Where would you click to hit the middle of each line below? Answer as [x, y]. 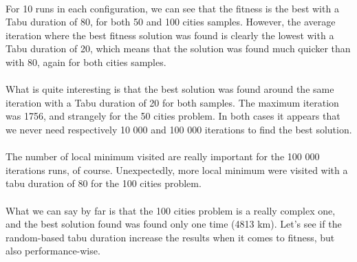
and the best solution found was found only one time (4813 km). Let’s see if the [174, 224]
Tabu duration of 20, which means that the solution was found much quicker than [178, 48]
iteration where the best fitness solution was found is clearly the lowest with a [170, 35]
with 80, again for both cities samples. [86, 62]
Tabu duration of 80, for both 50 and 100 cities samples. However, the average [171, 22]
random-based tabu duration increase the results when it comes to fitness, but [170, 237]
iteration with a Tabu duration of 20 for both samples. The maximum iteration [172, 102]
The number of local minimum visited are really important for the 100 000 [163, 156]
